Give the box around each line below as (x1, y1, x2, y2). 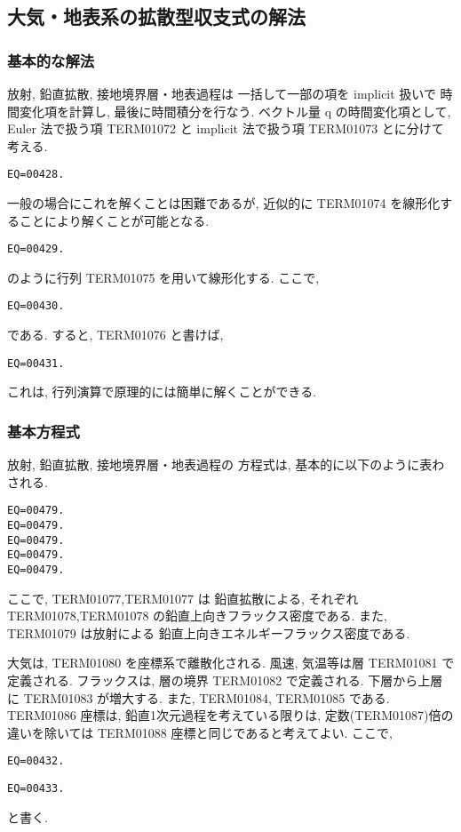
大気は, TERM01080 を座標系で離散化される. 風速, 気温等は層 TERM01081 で (7, 653, 455, 672)
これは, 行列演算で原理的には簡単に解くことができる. (7, 382, 317, 401)
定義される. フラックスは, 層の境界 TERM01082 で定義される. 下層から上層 (7, 671, 443, 690)
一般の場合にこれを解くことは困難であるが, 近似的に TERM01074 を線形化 (7, 194, 441, 212)
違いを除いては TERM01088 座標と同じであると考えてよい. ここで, (7, 723, 393, 741)
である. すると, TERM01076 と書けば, (7, 325, 224, 344)
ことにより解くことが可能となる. (19, 211, 210, 229)
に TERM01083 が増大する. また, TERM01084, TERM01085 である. (7, 688, 390, 707)
